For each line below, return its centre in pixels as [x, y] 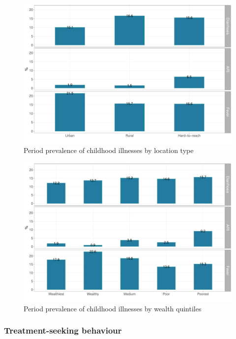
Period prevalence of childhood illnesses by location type [109, 150]
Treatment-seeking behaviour [63, 330]
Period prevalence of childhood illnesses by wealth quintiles [113, 308]
